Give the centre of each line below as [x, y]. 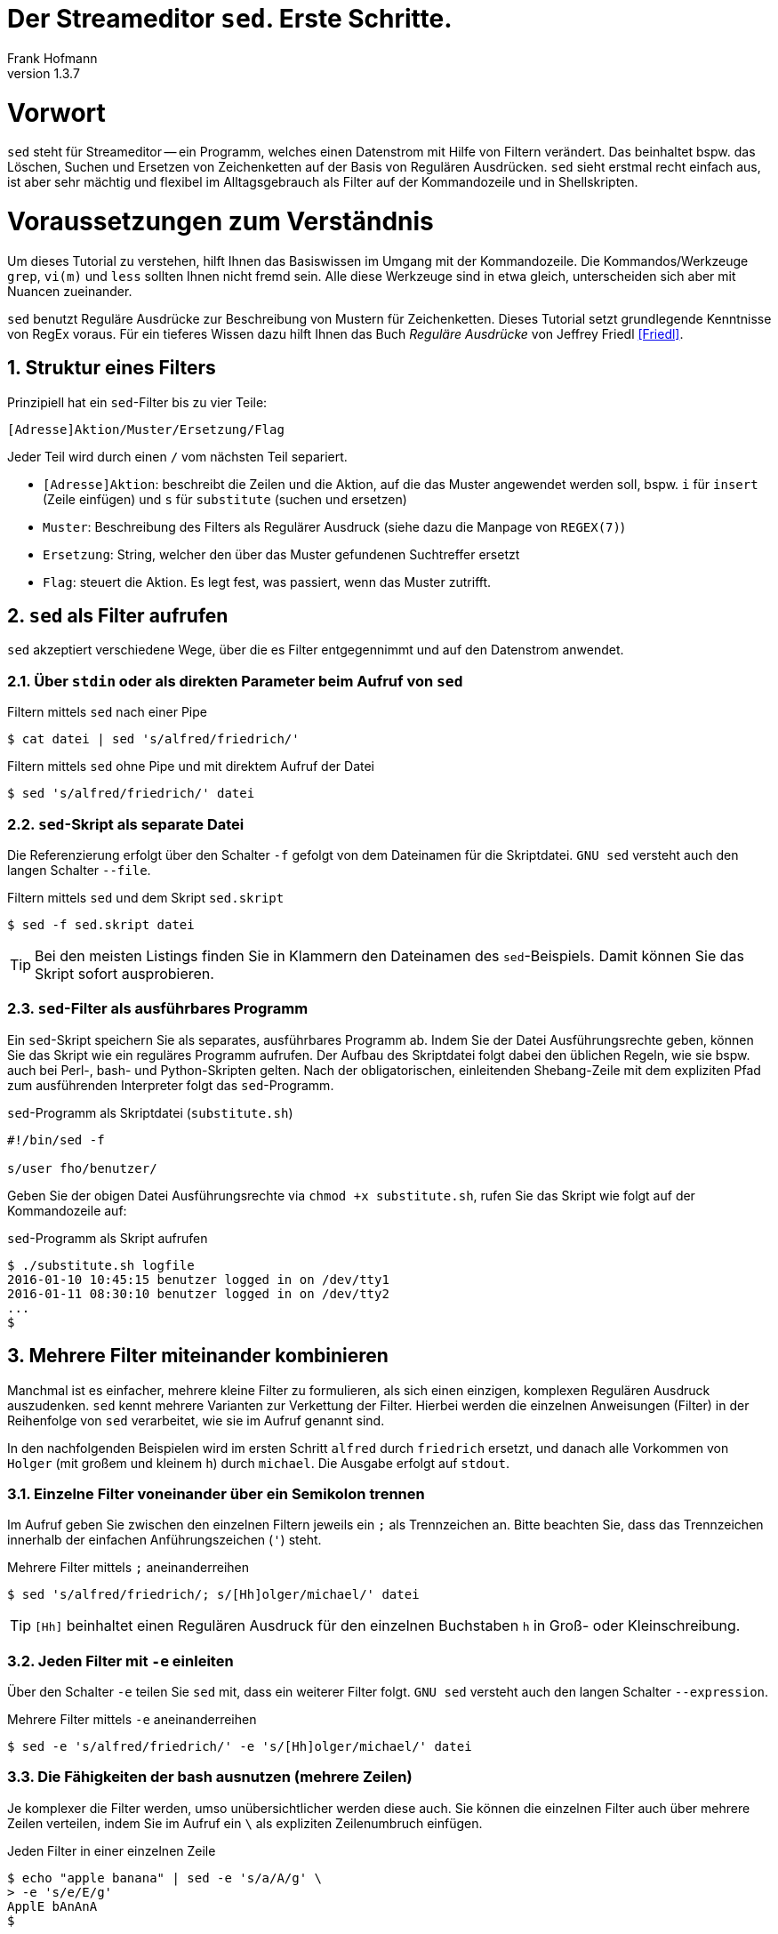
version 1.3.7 [44, 73]
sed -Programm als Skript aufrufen [108, 1238]
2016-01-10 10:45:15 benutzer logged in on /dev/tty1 [198, 1279]
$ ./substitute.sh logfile [101, 1265]
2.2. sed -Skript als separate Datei [126, 824]
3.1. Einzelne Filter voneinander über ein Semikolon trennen [216, 1493]
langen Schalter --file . [79, 870]
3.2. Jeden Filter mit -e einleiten [120, 1661]
